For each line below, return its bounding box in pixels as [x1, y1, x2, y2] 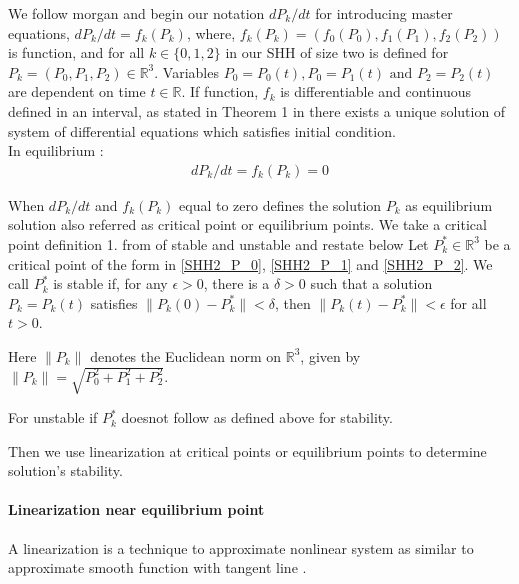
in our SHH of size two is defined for [225, 42, 449, 63]
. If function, [181, 81, 259, 102]
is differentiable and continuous [280, 81, 471, 102]
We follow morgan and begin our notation [8, 3, 265, 23]
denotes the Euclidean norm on [90, 345, 282, 366]
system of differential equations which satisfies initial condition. [8, 120, 396, 141]
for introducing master [315, 3, 453, 23]
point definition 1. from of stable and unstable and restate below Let [8, 233, 429, 254]
